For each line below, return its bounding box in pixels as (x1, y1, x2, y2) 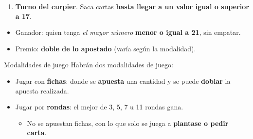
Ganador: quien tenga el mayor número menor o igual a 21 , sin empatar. (15, 27, 241, 37)
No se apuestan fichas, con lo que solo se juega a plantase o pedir (27, 118, 229, 128)
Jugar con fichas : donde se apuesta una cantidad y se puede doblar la (15, 76, 231, 86)
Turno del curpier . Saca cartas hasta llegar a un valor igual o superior (15, 1, 249, 11)
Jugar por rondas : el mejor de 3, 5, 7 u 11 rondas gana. (15, 102, 183, 112)
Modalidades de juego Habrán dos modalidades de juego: (4, 60, 173, 70)
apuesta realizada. (15, 85, 69, 95)
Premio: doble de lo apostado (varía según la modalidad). (15, 43, 196, 53)
